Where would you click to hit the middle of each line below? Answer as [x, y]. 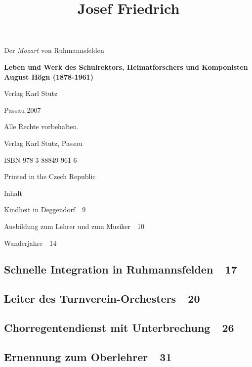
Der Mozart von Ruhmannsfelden [54, 50]
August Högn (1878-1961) [49, 76]
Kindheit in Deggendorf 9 [45, 209]
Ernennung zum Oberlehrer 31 [88, 356]
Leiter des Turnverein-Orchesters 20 [102, 298]
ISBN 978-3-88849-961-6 [41, 160]
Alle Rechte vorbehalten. [42, 126]
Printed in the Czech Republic [50, 176]
